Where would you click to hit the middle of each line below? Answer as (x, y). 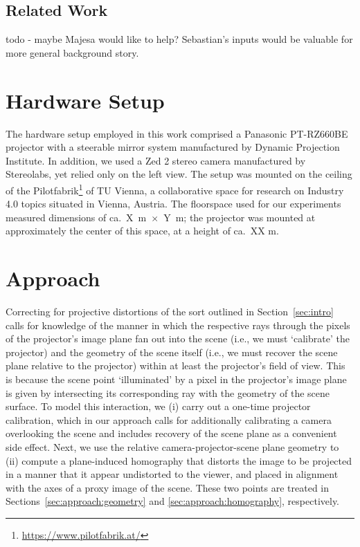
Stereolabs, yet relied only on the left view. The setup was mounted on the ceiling (179, 174)
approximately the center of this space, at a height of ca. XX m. (142, 231)
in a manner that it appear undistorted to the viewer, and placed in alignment (172, 474)
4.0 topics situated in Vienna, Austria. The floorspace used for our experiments (173, 204)
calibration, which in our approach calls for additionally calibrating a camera (169, 419)
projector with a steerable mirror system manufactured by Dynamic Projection (173, 147)
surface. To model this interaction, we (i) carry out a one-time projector (158, 406)
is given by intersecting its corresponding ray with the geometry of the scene (168, 392)
